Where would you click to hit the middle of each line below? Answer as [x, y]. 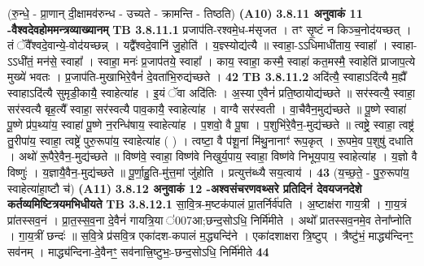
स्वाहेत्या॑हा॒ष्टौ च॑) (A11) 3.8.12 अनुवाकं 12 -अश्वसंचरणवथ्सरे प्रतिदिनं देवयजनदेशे [185, 188]
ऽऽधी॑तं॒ [20, 60]
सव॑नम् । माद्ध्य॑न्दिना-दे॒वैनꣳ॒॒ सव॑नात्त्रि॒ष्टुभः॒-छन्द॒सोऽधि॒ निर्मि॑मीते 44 [138, 251]
